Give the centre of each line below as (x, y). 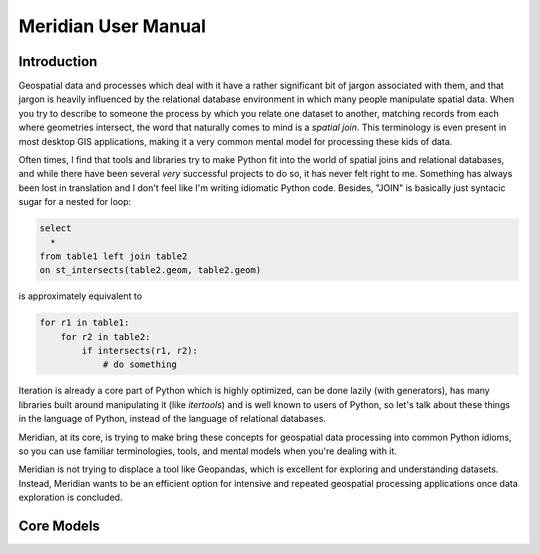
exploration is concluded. (70, 497)
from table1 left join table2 (113, 256)
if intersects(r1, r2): (140, 351)
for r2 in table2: (105, 336)
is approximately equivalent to (80, 296)
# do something (139, 364)
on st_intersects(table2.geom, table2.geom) (150, 270)
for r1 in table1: (84, 323)
